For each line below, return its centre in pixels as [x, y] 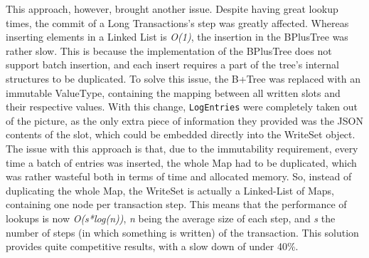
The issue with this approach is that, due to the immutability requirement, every [182, 148]
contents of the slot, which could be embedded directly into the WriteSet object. [181, 134]
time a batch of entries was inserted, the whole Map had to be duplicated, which [181, 162]
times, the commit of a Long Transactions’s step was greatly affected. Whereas [177, 22]
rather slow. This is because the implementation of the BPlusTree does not [169, 50]
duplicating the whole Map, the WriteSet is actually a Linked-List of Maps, [170, 190]
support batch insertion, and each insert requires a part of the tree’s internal [172, 64]
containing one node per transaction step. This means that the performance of [176, 204]
